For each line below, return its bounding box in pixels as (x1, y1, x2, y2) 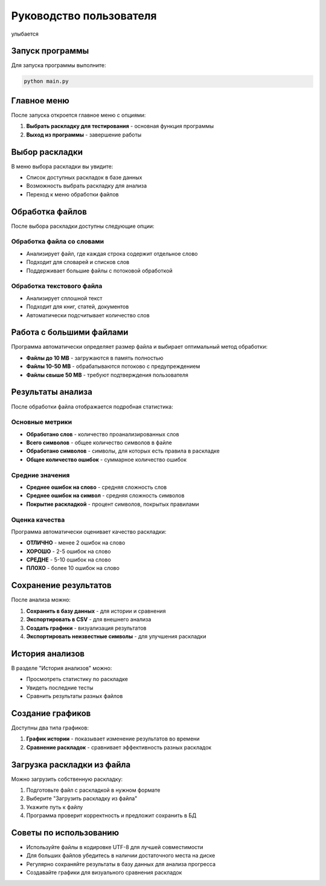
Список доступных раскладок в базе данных (26, 174, 142, 181)
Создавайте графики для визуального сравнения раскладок (26, 869, 182, 876)
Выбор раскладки (11, 147, 83, 157)
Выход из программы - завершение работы (26, 131, 142, 138)
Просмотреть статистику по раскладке (26, 676, 128, 683)
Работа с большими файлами (11, 327, 129, 338)
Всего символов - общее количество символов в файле (26, 439, 172, 447)
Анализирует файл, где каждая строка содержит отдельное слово (26, 250, 199, 257)
